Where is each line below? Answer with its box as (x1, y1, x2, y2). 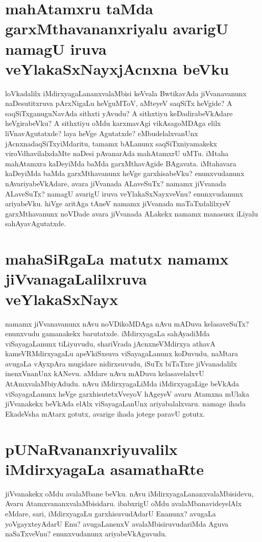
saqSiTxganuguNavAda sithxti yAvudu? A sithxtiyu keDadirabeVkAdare (5, 107, 233, 118)
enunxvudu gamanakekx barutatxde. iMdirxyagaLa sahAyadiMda (5, 328, 210, 339)
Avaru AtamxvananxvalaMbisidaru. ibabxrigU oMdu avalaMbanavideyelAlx (5, 498, 242, 509)
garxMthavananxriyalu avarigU (5, 18, 229, 39)
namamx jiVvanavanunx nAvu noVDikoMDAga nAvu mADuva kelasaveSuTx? (5, 318, 249, 329)
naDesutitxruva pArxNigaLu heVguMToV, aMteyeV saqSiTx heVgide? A (5, 98, 232, 109)
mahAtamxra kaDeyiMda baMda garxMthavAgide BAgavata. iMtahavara (5, 158, 236, 168)
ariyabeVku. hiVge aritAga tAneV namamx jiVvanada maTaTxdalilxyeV (5, 198, 231, 209)
